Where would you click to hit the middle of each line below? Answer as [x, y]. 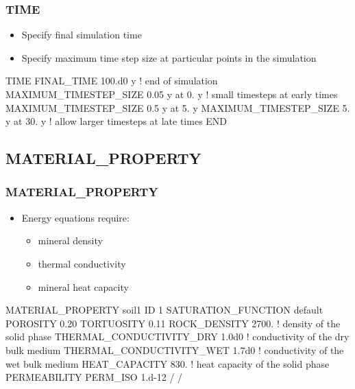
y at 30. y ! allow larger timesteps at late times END [117, 121]
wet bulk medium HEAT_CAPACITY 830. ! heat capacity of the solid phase [168, 363]
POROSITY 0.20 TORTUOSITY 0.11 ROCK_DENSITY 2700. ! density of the [173, 323]
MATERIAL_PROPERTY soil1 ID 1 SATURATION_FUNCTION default [164, 310]
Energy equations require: [75, 217]
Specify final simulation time [82, 35]
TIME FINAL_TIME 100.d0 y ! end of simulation [112, 81]
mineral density [70, 240]
